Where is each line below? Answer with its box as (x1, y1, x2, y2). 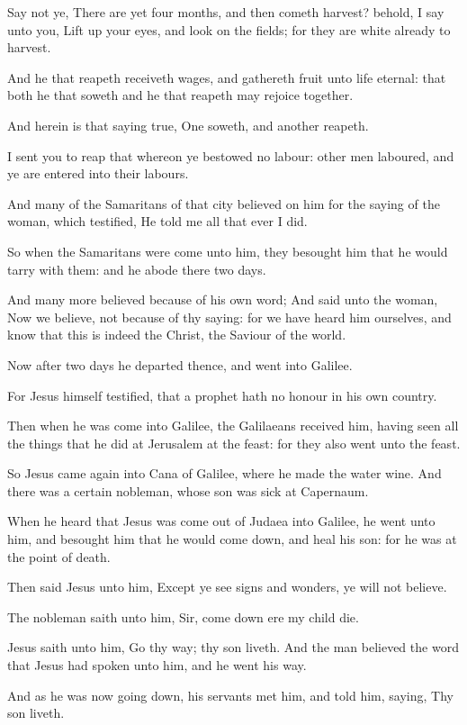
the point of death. (7, 547, 111, 566)
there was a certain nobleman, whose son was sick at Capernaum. (7, 481, 369, 500)
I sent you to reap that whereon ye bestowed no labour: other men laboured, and (7, 146, 454, 165)
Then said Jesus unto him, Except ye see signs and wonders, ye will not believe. (7, 577, 447, 596)
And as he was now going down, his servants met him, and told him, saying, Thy (7, 685, 454, 704)
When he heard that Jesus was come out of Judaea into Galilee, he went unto (7, 512, 436, 530)
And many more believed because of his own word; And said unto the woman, (7, 290, 438, 309)
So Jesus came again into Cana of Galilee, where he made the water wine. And (7, 464, 442, 483)
